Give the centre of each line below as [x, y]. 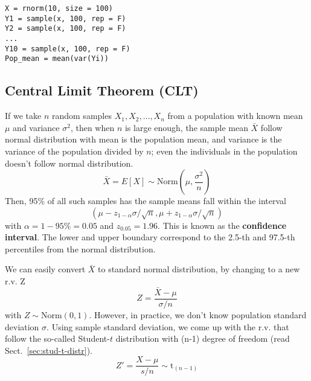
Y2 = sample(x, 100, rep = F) [66, 29]
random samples [82, 116]
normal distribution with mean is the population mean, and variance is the [143, 139]
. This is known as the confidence [222, 225]
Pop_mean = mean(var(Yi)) [57, 59]
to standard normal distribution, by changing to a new [199, 269]
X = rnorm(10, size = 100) [59, 8]
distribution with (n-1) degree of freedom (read [203, 338]
